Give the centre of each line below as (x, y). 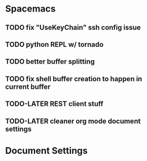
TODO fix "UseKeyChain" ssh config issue (73, 28)
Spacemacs (30, 9)
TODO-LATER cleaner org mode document (73, 121)
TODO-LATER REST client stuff (54, 104)
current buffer (28, 87)
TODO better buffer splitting (50, 62)
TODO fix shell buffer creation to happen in (74, 79)
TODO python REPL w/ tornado (54, 44)
